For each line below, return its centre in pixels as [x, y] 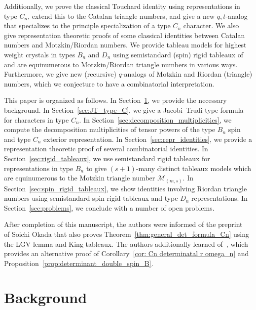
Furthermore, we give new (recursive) [60, 74]
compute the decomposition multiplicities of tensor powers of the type [110, 129]
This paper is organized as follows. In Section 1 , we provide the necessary [115, 100]
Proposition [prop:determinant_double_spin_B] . [79, 263]
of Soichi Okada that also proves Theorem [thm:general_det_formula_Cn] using [127, 234]
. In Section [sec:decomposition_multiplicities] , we [155, 119]
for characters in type [37, 119]
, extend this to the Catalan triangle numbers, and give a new [121, 16]
